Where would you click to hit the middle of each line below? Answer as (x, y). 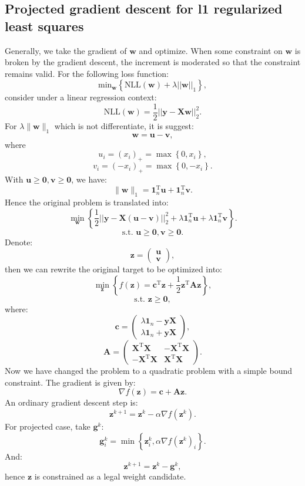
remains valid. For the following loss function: (87, 73)
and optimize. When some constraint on (211, 50)
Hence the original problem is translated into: (87, 202)
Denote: (19, 242)
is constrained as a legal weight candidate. (110, 476)
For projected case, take (48, 426)
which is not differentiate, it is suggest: (124, 126)
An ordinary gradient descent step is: (71, 402)
